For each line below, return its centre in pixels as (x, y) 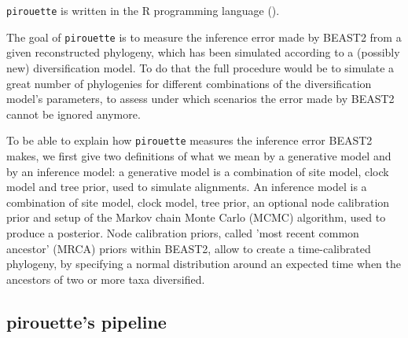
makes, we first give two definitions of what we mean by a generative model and (199, 155)
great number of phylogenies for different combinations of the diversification (189, 83)
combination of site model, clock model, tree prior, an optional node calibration (198, 202)
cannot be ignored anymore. (74, 114)
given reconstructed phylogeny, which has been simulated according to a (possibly (203, 52)
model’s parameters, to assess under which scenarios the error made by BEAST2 (200, 99)
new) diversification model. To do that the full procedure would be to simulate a (200, 67)
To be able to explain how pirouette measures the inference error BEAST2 (189, 140)
